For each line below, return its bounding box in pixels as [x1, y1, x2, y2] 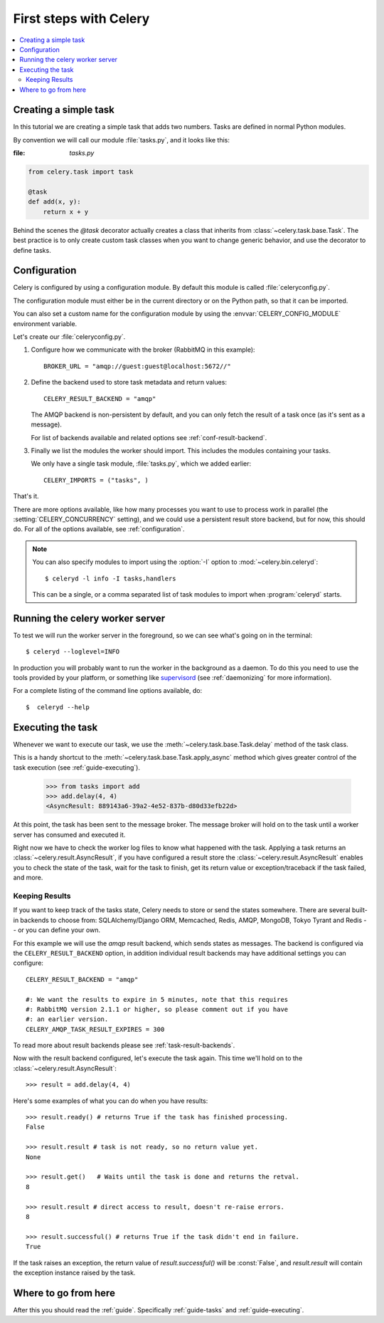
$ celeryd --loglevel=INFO [26, 648, 120, 656]
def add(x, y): [28, 198, 81, 206]
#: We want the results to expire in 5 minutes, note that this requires [26, 995, 289, 1003]
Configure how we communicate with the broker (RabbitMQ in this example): [31, 345, 255, 354]
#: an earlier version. [26, 1015, 109, 1023]
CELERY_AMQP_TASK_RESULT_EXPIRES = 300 [26, 1025, 165, 1033]
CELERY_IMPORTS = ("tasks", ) [43, 476, 149, 484]
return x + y [43, 207, 89, 216]
